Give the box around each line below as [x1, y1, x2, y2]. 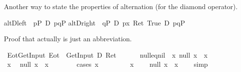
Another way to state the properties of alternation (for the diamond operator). [4, 1, 238, 11]
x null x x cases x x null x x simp [7, 59, 208, 69]
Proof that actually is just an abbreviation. [4, 34, 132, 44]
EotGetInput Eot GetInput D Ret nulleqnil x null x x [7, 49, 208, 60]
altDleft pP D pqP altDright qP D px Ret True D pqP [4, 17, 185, 27]
